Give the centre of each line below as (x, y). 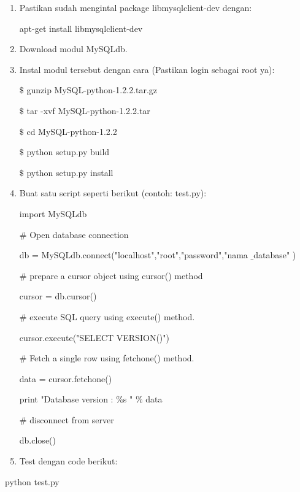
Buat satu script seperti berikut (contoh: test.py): (113, 193)
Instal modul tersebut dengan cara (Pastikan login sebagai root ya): (147, 69)
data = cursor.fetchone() (66, 378)
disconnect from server (72, 419)
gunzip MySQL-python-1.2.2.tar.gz (92, 90)
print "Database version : (66, 399)
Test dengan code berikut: (68, 461)
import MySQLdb (53, 213)
